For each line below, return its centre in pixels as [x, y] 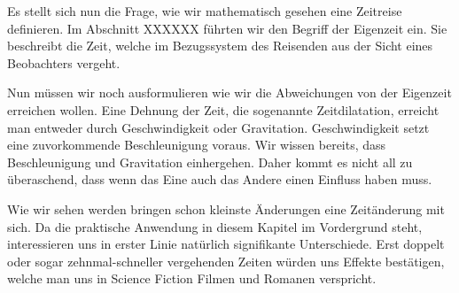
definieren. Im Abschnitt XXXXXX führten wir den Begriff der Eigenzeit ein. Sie [227, 28]
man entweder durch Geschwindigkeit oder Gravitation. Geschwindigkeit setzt [218, 127]
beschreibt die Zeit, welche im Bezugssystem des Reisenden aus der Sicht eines [220, 46]
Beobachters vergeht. [64, 62]
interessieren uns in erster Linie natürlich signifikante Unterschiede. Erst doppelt [226, 244]
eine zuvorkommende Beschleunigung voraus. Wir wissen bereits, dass [197, 145]
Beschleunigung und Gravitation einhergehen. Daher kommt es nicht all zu [210, 162]
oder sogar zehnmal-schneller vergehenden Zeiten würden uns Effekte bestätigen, [226, 261]
